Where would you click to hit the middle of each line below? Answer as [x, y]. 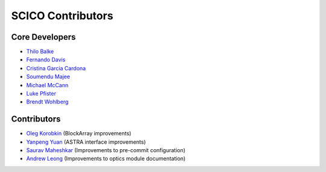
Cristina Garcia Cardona [56, 68]
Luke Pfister [41, 94]
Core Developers [43, 37]
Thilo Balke [40, 52]
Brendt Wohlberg [47, 102]
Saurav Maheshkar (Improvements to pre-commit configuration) [106, 150]
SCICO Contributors [62, 16]
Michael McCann [47, 85]
